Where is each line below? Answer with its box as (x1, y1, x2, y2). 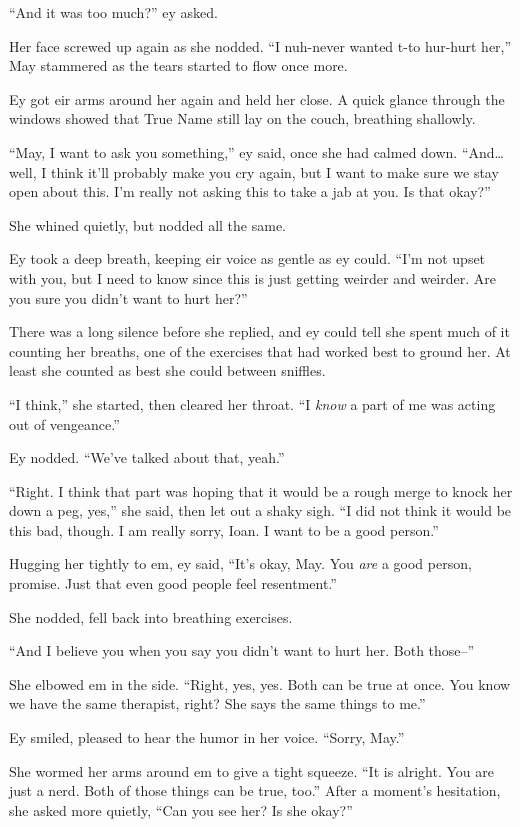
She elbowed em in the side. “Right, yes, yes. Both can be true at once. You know (9, 673, 511, 694)
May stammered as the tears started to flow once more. (9, 55, 348, 76)
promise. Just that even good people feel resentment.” (9, 573, 337, 594)
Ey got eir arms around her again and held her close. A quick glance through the (9, 88, 505, 109)
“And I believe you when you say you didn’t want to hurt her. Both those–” (9, 640, 475, 661)
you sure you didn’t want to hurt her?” (9, 287, 248, 308)
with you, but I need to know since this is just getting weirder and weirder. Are (9, 267, 496, 288)
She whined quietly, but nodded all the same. (9, 214, 287, 235)
